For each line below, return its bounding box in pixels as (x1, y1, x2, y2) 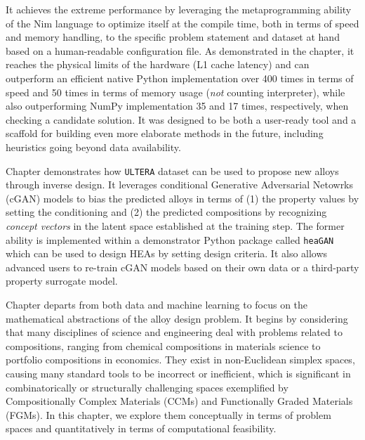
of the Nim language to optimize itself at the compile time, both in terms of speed (6, 15, 359, 30)
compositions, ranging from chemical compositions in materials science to (6, 338, 321, 353)
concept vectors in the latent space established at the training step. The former (6, 218, 345, 233)
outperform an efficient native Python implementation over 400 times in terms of (6, 70, 354, 85)
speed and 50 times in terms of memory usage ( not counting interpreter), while (6, 84, 345, 99)
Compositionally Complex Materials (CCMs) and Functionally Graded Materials (6, 394, 353, 408)
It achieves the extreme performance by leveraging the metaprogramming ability (6, 2, 352, 16)
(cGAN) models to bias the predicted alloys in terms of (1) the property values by (6, 190, 359, 205)
